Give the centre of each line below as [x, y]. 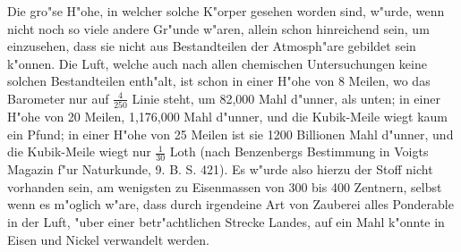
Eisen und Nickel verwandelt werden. [108, 239]
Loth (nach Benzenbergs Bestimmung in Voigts [299, 151]
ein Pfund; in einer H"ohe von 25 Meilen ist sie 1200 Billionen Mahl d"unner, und [230, 134]
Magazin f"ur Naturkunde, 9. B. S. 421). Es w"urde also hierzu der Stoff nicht [220, 169]
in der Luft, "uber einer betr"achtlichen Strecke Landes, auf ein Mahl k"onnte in [226, 222]
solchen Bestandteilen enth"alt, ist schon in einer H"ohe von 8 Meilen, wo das [219, 81]
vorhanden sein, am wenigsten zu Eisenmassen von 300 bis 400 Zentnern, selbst [225, 186]
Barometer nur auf [58, 98]
